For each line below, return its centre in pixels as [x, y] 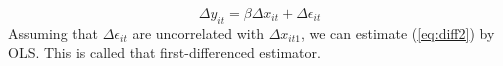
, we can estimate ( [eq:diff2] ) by [397, 32]
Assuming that [53, 32]
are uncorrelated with [198, 32]
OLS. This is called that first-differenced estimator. [164, 52]
